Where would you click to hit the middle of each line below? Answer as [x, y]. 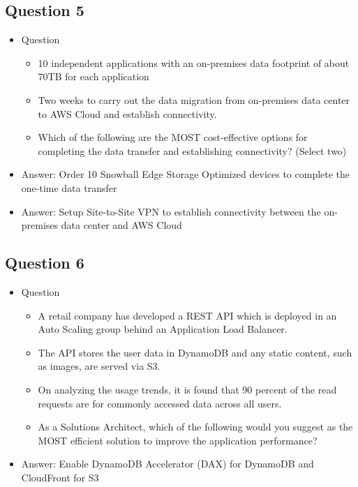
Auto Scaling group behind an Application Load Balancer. [163, 329]
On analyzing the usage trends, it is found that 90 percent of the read [187, 389]
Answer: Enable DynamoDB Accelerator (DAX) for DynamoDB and [167, 464]
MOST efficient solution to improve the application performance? [178, 440]
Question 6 [45, 263]
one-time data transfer [69, 187]
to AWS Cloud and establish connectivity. [127, 113]
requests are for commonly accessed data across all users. [160, 403]
